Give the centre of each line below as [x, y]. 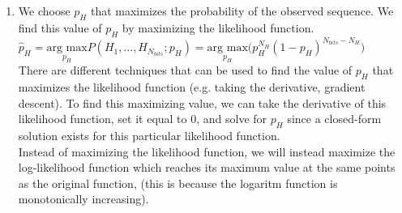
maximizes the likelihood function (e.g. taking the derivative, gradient [192, 87]
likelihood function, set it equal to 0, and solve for [143, 119]
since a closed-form [334, 119]
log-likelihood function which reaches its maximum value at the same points [207, 167]
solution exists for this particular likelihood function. [149, 136]
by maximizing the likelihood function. [218, 27]
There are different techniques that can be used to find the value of [185, 70]
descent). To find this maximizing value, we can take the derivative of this [202, 102]
